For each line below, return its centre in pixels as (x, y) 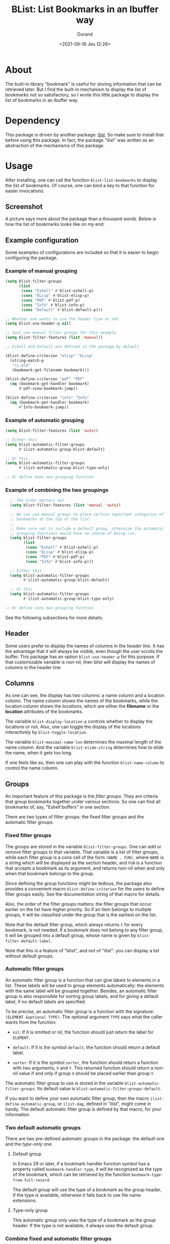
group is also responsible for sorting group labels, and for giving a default (82, 996)
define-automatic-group (30, 1104)
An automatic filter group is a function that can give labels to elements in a (83, 980)
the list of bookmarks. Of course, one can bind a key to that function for (80, 185)
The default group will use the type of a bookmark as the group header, (87, 1190)
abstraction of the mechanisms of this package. (55, 145)
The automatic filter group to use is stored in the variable (65, 1083)
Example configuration (42, 240)
